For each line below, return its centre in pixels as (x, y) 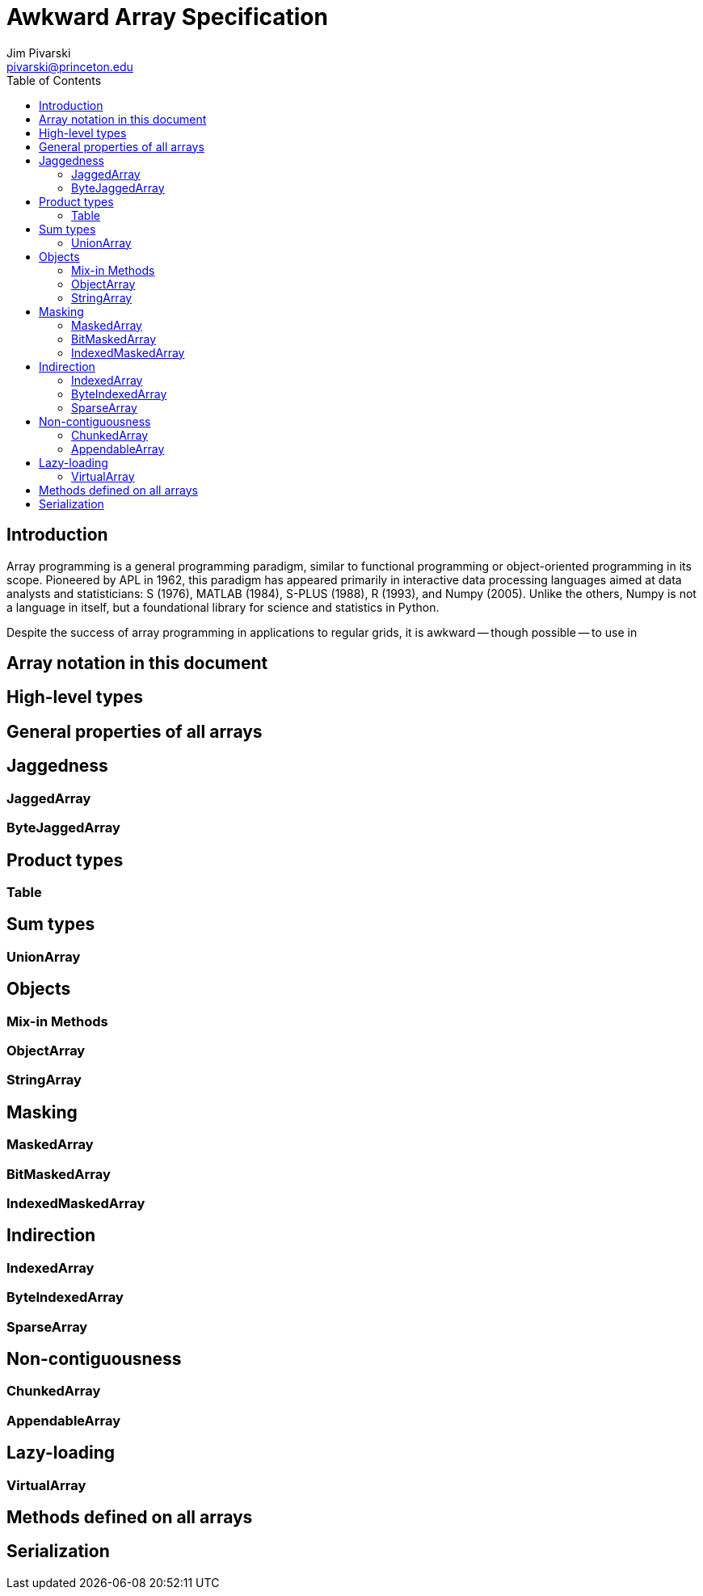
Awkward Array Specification (167, 17)
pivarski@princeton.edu (70, 66)
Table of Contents (54, 80)
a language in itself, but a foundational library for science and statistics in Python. (223, 607)
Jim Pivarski (39, 53)
